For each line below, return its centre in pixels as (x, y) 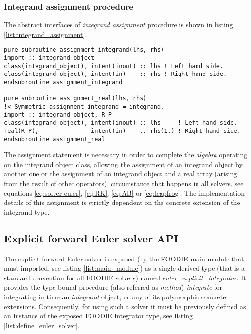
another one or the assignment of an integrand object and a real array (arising (121, 174)
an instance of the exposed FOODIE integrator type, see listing (98, 316)
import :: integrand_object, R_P (58, 115)
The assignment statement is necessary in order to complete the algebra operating (126, 155)
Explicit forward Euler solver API (91, 238)
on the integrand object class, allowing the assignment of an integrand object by (123, 164)
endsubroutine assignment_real (54, 139)
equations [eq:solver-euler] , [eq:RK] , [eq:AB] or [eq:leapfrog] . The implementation (125, 193)
